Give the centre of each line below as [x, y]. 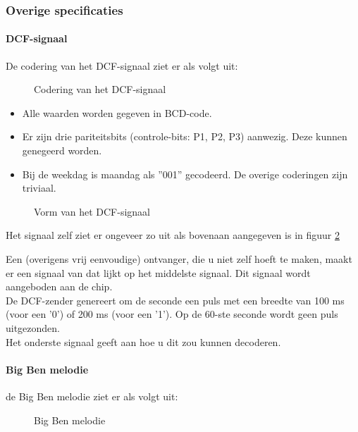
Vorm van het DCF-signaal [92, 211]
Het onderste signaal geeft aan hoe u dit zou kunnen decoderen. [143, 341]
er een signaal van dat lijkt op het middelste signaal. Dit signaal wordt [158, 272]
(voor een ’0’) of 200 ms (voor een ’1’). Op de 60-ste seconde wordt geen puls [172, 314]
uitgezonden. [33, 327]
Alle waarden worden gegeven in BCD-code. [117, 112]
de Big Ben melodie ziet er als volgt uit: [92, 396]
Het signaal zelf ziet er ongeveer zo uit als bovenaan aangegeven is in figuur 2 [173, 235]
